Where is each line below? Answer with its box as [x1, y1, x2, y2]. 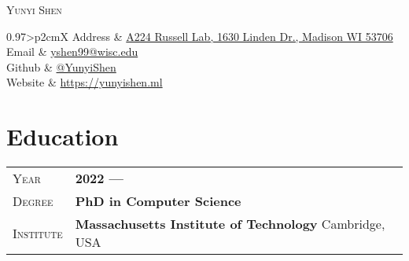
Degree [13, 192, 53, 211]
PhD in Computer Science [75, 192, 241, 211]
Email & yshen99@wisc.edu [6, 43, 138, 60]
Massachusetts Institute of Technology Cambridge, [75, 215, 385, 233]
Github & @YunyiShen [6, 58, 116, 75]
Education [6, 120, 119, 153]
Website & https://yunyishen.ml [6, 74, 163, 90]
